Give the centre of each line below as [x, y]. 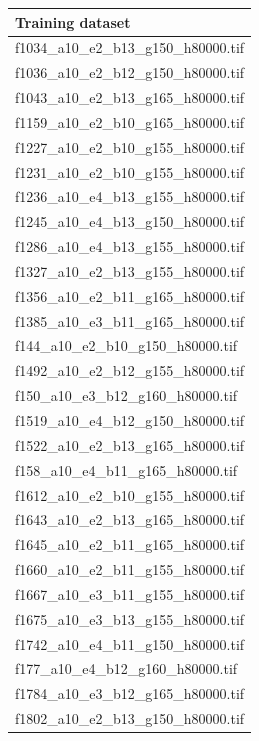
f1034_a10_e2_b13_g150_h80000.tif [130, 47]
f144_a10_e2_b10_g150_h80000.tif [126, 345]
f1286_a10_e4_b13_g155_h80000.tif [130, 246]
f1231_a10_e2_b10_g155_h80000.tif [130, 171]
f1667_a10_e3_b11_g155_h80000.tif [130, 593]
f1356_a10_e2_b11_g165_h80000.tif [130, 295]
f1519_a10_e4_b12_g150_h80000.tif [130, 420]
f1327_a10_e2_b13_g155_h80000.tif [130, 270]
